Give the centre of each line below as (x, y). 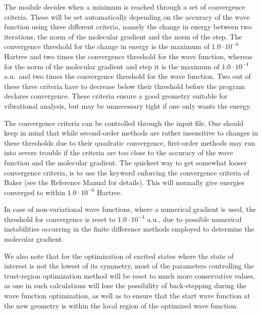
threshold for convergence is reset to (60, 219)
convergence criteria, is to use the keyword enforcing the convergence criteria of (127, 172)
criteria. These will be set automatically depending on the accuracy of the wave (127, 16)
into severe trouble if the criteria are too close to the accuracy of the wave (119, 152)
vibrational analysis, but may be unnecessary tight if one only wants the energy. (128, 105)
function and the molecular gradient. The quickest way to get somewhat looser (125, 162)
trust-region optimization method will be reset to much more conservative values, (130, 275)
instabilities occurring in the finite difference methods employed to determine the (129, 229)
